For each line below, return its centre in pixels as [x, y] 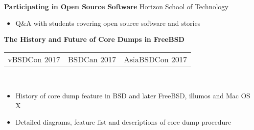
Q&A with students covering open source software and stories [108, 23]
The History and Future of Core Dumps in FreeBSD [94, 39]
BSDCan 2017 [92, 59]
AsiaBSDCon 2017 [155, 59]
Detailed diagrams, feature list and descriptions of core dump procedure [123, 121]
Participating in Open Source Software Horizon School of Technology [116, 6]
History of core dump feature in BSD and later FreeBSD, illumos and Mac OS [133, 96]
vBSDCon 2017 [34, 59]
